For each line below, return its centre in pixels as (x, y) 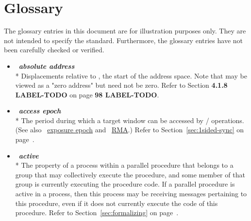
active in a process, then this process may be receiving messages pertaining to (131, 194)
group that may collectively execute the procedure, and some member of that (130, 174)
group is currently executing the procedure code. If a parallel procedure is (125, 184)
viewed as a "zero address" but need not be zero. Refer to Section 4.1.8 (121, 85)
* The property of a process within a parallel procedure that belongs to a (124, 165)
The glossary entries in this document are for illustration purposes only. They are (125, 31)
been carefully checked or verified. (54, 50)
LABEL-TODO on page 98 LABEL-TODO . (87, 94)
